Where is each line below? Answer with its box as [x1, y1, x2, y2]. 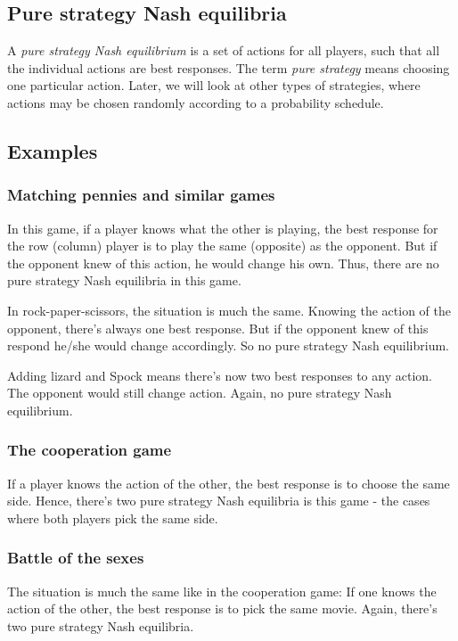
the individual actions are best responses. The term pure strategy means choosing [7, 58, 450, 77]
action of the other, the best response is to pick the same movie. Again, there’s [7, 599, 438, 618]
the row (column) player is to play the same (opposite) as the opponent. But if [7, 236, 438, 255]
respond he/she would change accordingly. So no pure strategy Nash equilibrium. [7, 336, 449, 355]
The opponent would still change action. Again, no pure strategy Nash [7, 383, 392, 402]
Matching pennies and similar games [7, 184, 275, 206]
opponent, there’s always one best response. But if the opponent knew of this [7, 318, 429, 337]
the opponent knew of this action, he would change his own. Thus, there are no [7, 253, 439, 272]
